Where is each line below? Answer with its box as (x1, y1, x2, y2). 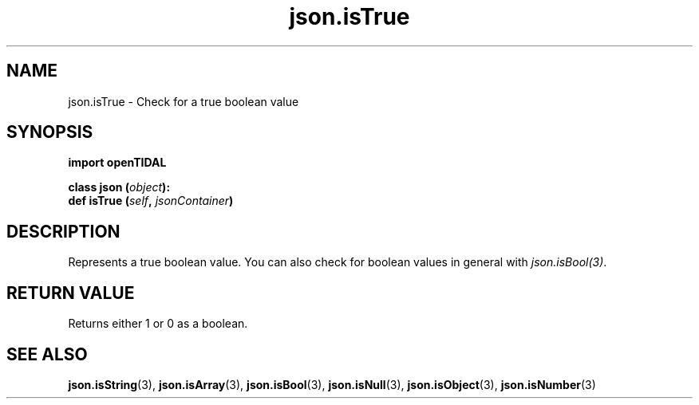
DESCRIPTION (6, 221, 120, 242)
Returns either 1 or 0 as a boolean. (68, 317, 248, 331)
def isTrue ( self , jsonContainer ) (68, 194, 234, 208)
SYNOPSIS (6, 122, 93, 143)
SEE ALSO (6, 344, 88, 364)
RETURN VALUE (6, 282, 135, 303)
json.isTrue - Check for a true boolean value (68, 94, 299, 108)
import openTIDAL (68, 155, 167, 170)
